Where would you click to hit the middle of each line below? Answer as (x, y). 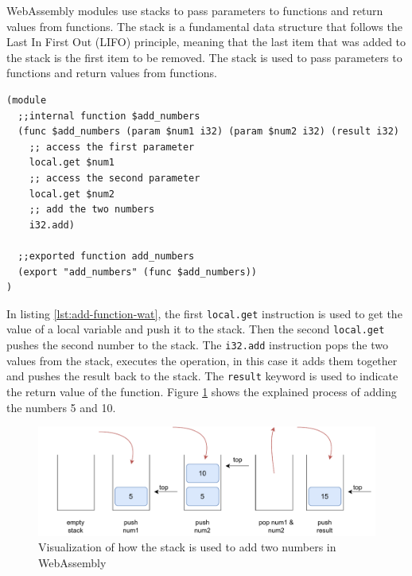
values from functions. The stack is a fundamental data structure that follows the (204, 26)
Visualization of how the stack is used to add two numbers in (187, 547)
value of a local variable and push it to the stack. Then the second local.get (196, 329)
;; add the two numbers (92, 210)
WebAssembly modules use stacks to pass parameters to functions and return (195, 10)
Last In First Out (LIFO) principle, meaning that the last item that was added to (206, 42)
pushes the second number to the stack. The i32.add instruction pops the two (197, 344)
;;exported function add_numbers (106, 256)
